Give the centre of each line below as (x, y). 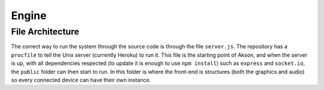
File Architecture (45, 32)
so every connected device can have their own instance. (81, 80)
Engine (29, 15)
